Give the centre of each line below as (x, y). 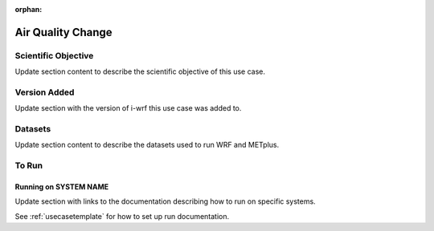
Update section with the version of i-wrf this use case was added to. (128, 108)
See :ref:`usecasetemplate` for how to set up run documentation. (122, 216)
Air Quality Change (63, 32)
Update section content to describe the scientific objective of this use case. (140, 71)
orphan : (29, 9)
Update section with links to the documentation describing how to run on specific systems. (166, 201)
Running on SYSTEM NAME (61, 187)
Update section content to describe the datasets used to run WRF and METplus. (147, 145)
